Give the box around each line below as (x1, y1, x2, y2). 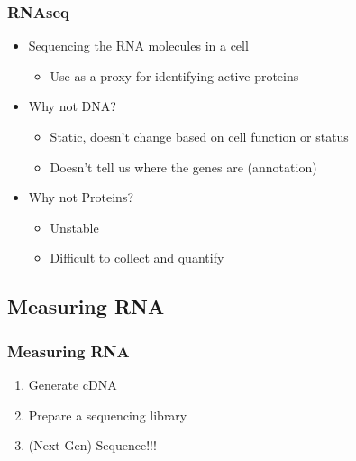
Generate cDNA (28, 374, 117, 393)
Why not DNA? (28, 97, 116, 115)
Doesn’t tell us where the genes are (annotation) (50, 157, 317, 176)
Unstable (50, 217, 99, 236)
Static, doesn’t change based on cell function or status (50, 127, 349, 145)
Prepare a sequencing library (28, 405, 187, 424)
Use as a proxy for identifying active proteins (50, 66, 299, 85)
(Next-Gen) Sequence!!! (28, 436, 157, 455)
